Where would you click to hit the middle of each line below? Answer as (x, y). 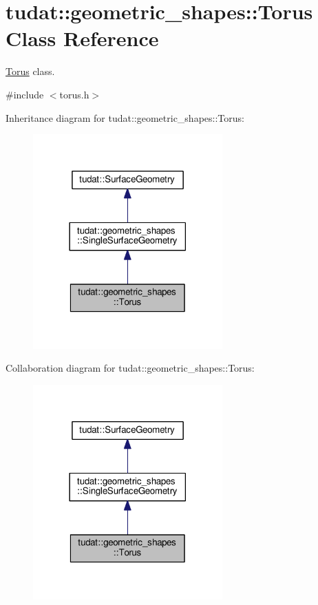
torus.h (74, 94)
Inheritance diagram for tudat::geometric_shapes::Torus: (125, 117)
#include (25, 94)
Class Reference (82, 38)
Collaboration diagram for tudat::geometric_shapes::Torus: (130, 368)
